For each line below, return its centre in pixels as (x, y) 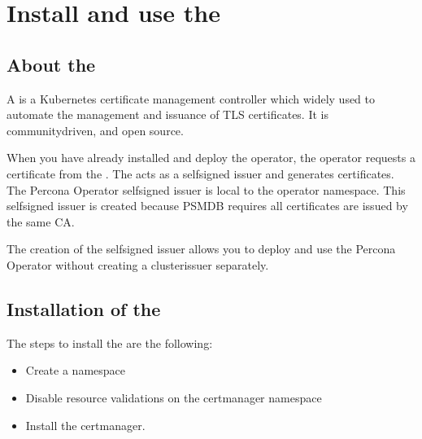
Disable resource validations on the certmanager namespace (174, 397)
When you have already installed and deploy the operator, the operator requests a (211, 158)
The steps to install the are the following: (110, 342)
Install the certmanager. (85, 425)
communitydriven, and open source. (95, 130)
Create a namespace (75, 370)
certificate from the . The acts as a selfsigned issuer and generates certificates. (200, 173)
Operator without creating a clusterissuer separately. (138, 264)
